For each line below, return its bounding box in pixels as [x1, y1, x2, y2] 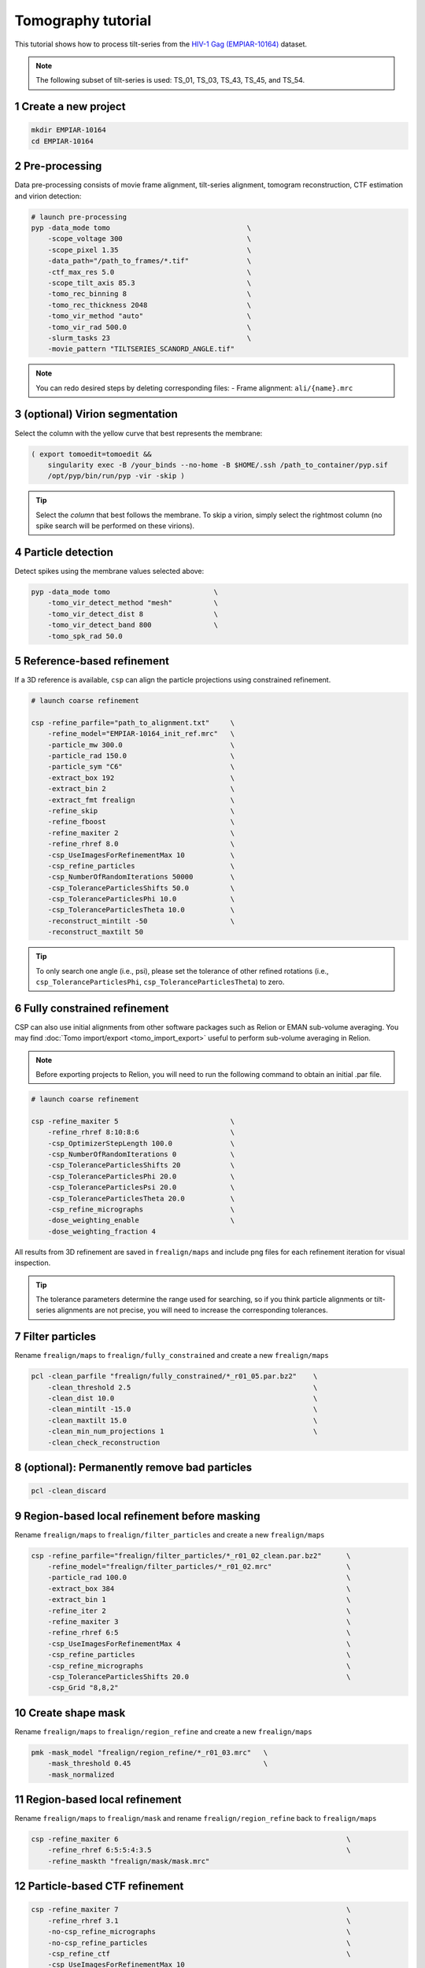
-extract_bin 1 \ [47, 1595, 351, 1604]
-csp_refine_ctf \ [47, 1949, 351, 1958]
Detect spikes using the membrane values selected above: [14, 567, 205, 575]
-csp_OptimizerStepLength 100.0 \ [47, 1138, 235, 1148]
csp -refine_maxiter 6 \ [31, 1835, 351, 1844]
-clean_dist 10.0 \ [47, 1393, 318, 1403]
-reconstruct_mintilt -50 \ [47, 916, 235, 925]
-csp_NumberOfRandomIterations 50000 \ [47, 872, 235, 882]
